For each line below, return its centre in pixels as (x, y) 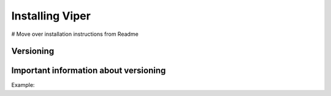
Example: (23, 85)
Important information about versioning (89, 71)
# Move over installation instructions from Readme (75, 34)
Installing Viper (51, 16)
